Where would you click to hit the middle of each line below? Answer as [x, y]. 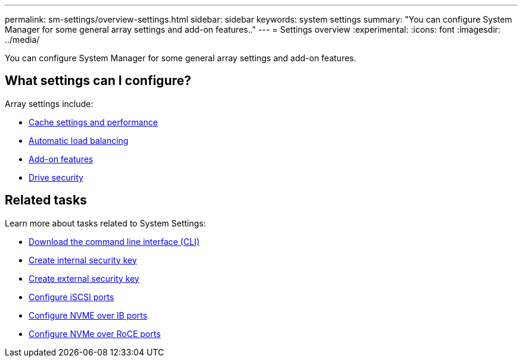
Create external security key [84, 278]
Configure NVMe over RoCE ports [95, 333]
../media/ [22, 40]
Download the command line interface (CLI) [114, 241]
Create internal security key [83, 260]
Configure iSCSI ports [72, 297]
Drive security [56, 177]
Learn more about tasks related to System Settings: [105, 223]
